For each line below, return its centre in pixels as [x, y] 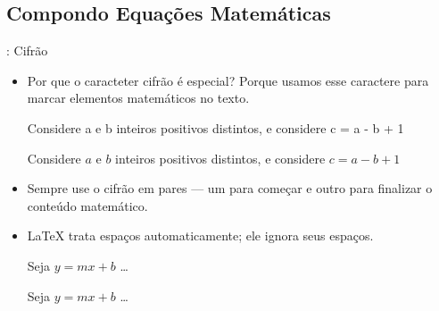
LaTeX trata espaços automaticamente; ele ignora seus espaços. [200, 235]
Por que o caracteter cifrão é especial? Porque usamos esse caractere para [228, 80]
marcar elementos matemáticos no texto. [138, 98]
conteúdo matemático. [87, 205]
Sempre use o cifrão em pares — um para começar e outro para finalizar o [230, 188]
